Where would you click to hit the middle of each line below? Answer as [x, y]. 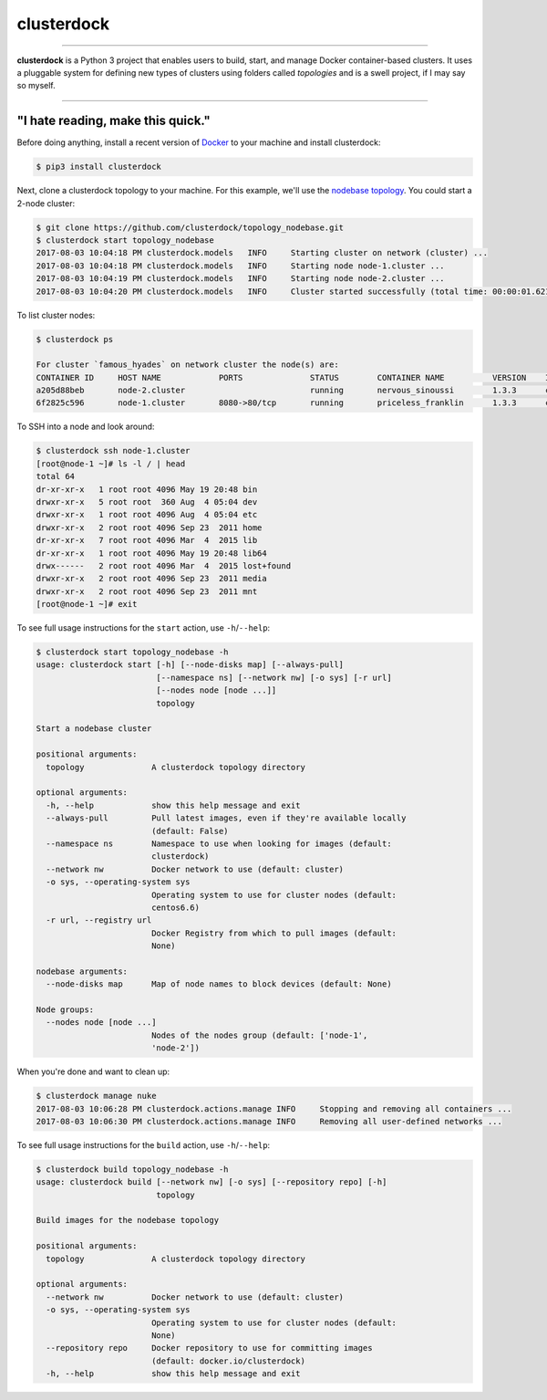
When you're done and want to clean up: [93, 1071]
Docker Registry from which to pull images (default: [273, 933]
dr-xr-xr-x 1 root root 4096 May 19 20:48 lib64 [152, 553]
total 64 [56, 476]
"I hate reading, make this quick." [114, 121]
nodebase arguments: [82, 971]
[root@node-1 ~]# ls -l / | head [111, 464]
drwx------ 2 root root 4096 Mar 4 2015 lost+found [164, 565]
